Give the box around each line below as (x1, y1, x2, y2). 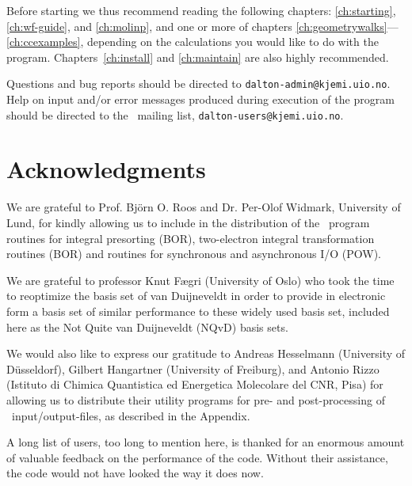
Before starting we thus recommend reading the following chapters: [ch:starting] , (6, 2, 396, 18)
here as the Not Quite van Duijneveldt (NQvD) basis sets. (6, 318, 288, 335)
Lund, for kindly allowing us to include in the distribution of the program (6, 215, 370, 230)
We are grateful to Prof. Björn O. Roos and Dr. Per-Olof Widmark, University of (6, 199, 401, 215)
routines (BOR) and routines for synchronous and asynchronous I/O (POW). (6, 245, 382, 262)
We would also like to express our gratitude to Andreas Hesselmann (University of (6, 345, 406, 362)
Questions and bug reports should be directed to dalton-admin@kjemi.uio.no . (6, 75, 391, 92)
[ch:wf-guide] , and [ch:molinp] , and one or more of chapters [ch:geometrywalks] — (6, 17, 399, 34)
